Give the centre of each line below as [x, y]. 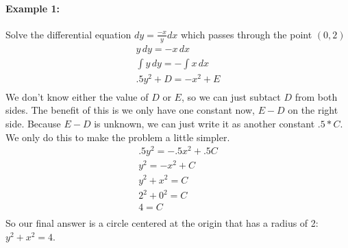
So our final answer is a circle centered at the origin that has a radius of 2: [162, 223]
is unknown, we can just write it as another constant [204, 124]
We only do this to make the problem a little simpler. [118, 137]
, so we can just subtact [231, 96]
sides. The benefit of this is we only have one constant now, [130, 110]
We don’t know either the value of [77, 96]
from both [316, 96]
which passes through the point [246, 34]
